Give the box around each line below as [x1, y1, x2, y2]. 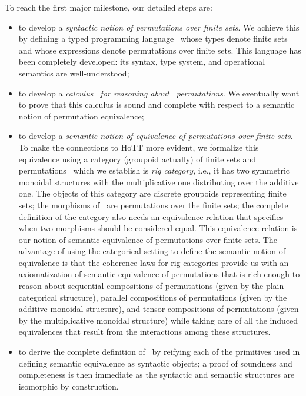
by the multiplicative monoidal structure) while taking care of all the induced [18, 314, 298, 326]
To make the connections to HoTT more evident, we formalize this [18, 141, 259, 153]
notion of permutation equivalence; [18, 109, 144, 122]
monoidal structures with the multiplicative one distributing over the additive [18, 175, 299, 188]
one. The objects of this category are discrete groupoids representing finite [18, 187, 287, 199]
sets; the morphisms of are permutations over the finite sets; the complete [18, 198, 288, 211]
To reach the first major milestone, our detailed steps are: [5, 1, 212, 13]
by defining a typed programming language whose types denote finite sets [18, 32, 288, 45]
